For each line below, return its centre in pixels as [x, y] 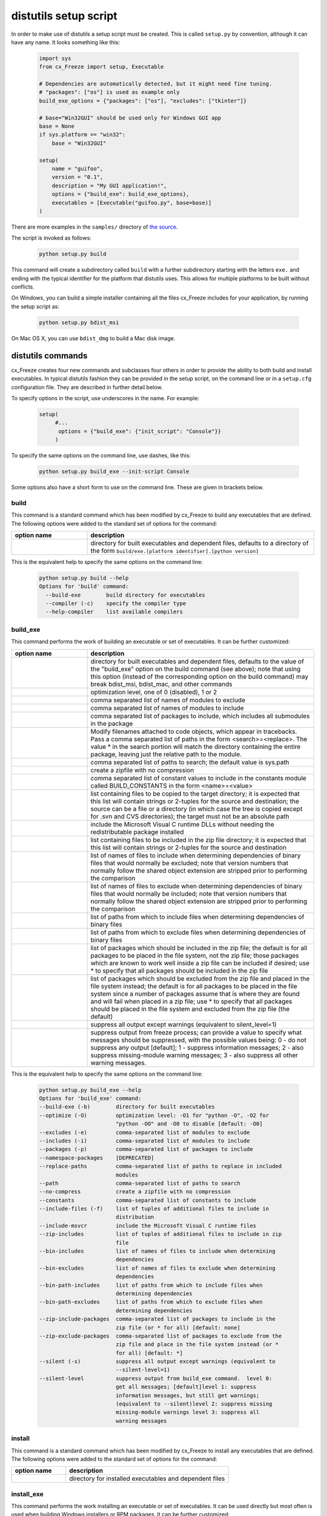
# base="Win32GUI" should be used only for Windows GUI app [130, 118]
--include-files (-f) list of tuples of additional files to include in [154, 1209]
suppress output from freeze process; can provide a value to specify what [196, 1032]
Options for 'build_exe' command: [90, 1098]
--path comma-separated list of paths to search [140, 1183]
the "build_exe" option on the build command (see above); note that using [196, 669]
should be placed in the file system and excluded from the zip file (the [190, 1008]
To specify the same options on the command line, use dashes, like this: [101, 455]
